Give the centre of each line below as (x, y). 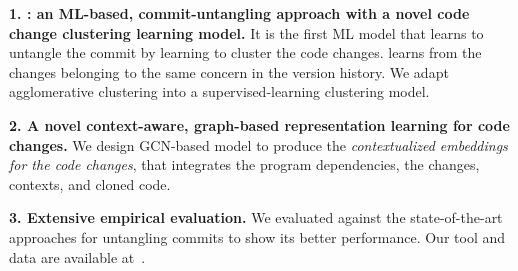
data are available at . (77, 256)
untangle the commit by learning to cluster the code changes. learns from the (245, 52)
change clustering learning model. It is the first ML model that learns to (246, 32)
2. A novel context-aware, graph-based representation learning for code (259, 124)
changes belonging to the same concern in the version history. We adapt (229, 71)
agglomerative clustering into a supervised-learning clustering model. (219, 91)
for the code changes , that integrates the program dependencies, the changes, (244, 164)
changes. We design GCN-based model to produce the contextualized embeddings (258, 144)
